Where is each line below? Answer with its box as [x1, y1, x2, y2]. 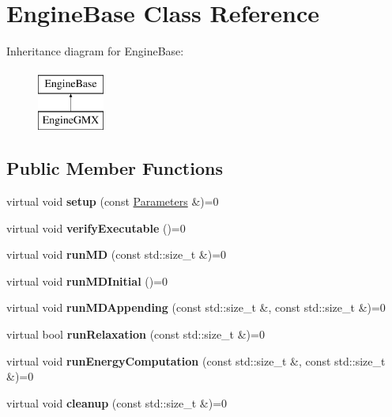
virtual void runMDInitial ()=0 [6, 272, 168, 289]
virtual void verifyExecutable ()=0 [6, 219, 186, 236]
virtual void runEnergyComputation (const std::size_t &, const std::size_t [6, 352, 386, 369]
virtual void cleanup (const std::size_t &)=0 [6, 394, 228, 411]
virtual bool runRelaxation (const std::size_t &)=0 [6, 326, 265, 343]
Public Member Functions [6, 156, 223, 180]
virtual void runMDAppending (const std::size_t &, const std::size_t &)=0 [6, 299, 386, 316]
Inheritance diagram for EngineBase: [6, 43, 184, 59]
